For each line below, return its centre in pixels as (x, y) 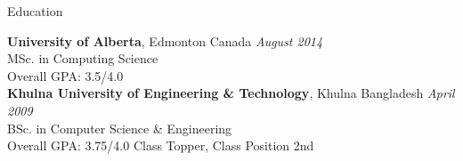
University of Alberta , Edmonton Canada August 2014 (165, 40)
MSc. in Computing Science (83, 58)
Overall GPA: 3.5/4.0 (65, 75)
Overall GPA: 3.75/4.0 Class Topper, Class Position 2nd (161, 145)
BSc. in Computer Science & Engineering (120, 128)
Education (35, 11)
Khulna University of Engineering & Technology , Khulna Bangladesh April (231, 93)
